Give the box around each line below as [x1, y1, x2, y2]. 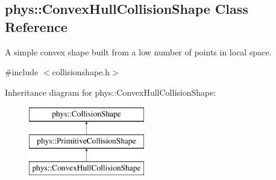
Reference [5, 17, 67, 36]
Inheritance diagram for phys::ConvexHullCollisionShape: [5, 85, 216, 98]
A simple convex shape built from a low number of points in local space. [5, 45, 272, 58]
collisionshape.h [52, 66, 110, 78]
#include [5, 66, 39, 78]
